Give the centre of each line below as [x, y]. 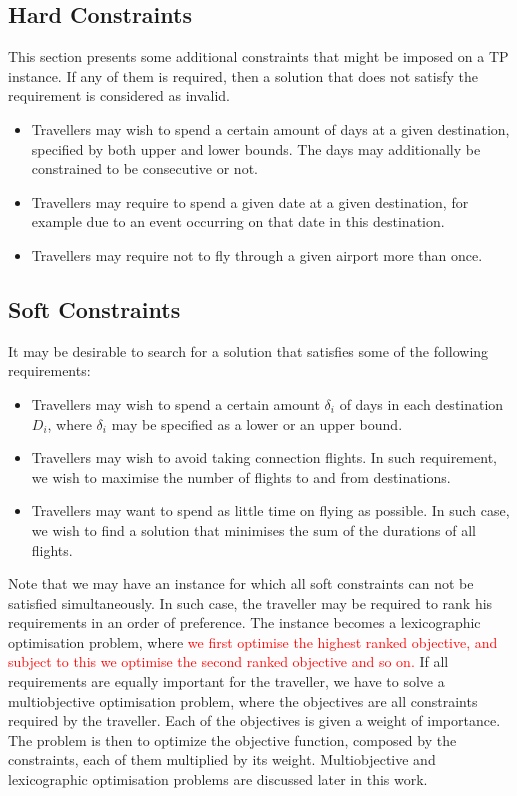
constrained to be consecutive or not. [144, 168]
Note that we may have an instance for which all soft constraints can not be [241, 583]
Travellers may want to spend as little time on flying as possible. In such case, [270, 510]
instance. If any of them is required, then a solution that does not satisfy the [243, 75]
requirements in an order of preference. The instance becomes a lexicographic [244, 622]
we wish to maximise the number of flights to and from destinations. [241, 476]
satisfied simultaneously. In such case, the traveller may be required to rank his [250, 602]
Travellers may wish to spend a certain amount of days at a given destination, [270, 128]
